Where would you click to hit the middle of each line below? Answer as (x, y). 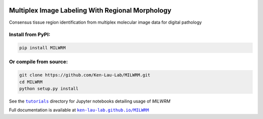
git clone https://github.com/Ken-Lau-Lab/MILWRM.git (85, 75)
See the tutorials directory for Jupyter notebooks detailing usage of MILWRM (90, 101)
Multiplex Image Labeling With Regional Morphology (90, 10)
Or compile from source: (38, 62)
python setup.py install (49, 89)
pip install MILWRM (42, 48)
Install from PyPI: (30, 35)
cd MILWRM (31, 82)
